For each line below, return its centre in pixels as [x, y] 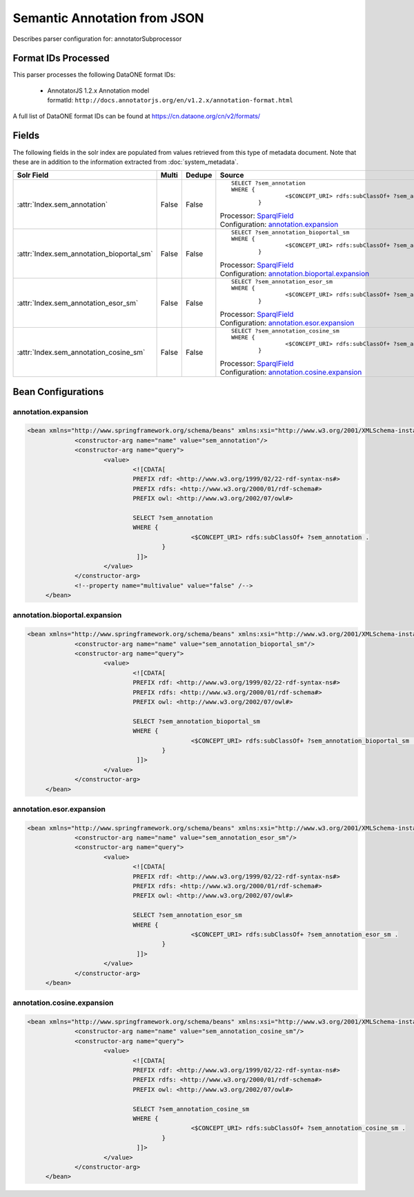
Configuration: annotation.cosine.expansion [291, 372]
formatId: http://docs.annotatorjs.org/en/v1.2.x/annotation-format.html [170, 100]
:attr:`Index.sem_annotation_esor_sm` [78, 303]
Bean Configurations [58, 392]
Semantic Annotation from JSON [108, 18]
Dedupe [199, 175]
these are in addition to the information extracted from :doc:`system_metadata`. [126, 162]
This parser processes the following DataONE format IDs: [94, 75]
